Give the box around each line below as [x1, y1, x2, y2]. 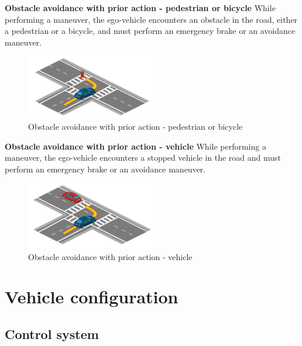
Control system [5, 324, 99, 342]
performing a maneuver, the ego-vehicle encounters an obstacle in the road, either [5, 13, 298, 25]
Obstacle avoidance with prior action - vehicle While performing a [5, 140, 266, 152]
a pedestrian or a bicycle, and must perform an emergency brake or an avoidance [5, 25, 296, 37]
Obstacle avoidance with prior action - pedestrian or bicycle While [5, 2, 276, 13]
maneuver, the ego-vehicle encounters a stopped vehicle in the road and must [5, 151, 282, 164]
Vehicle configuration [5, 285, 179, 309]
